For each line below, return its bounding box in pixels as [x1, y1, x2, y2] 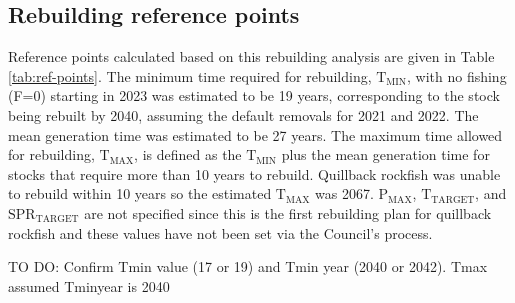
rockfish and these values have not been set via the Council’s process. [8, 222, 433, 243]
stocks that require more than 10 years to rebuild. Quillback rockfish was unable [8, 163, 501, 184]
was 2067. [315, 183, 374, 204]
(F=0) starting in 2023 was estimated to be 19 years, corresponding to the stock [8, 85, 500, 106]
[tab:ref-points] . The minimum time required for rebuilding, [8, 65, 372, 86]
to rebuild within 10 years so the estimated [8, 183, 272, 204]
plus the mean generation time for [281, 144, 490, 165]
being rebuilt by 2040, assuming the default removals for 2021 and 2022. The [8, 104, 479, 125]
